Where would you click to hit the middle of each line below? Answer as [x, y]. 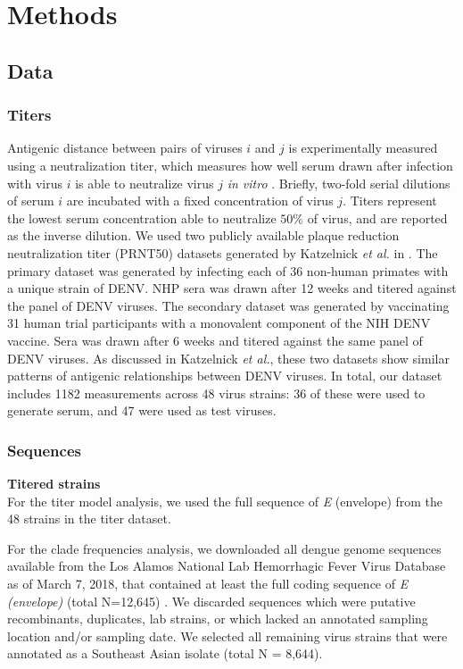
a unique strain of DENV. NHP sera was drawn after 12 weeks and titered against [232, 288]
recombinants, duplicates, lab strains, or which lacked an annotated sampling [218, 619]
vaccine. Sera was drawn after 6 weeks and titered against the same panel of [215, 340]
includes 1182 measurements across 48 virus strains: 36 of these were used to [216, 393]
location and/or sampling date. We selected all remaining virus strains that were [227, 636]
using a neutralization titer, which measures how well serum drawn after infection [230, 165]
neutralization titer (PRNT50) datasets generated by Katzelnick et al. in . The [223, 252]
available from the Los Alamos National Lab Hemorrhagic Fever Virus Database [227, 566]
